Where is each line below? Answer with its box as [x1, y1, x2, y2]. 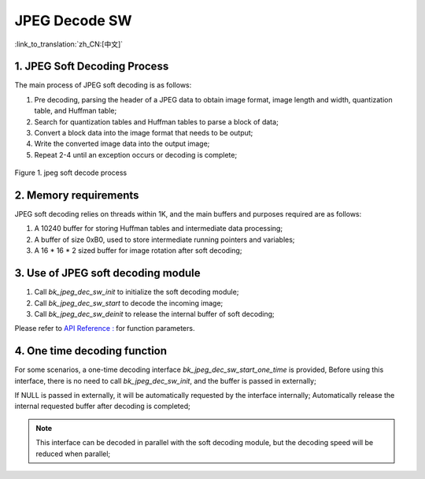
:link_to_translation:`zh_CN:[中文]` [14, 39, 124, 49]
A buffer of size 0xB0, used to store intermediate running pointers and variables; [34, 235, 295, 244]
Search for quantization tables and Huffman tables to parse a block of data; [34, 117, 279, 126]
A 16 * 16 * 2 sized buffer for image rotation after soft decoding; [34, 246, 242, 255]
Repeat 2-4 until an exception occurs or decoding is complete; [34, 150, 238, 159]
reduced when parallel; [35, 449, 111, 459]
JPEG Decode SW [14, 12, 133, 29]
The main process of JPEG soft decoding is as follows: [14, 80, 192, 90]
